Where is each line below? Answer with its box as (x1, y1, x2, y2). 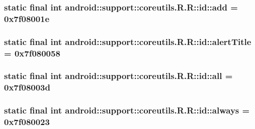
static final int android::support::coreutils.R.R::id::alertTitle (4, 35, 251, 47)
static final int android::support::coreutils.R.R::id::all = (4, 69, 233, 82)
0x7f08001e (4, 12, 50, 24)
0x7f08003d (4, 81, 50, 93)
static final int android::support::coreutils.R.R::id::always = (4, 104, 250, 116)
